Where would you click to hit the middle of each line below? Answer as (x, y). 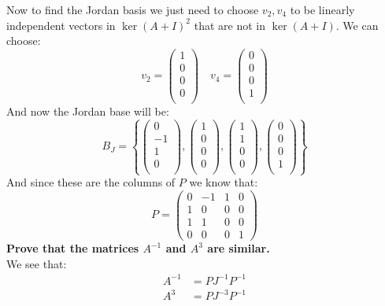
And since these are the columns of (91, 182)
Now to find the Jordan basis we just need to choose (133, 9)
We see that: (37, 263)
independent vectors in (61, 25)
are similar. (239, 248)
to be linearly (322, 9)
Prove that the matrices (73, 248)
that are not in (230, 25)
